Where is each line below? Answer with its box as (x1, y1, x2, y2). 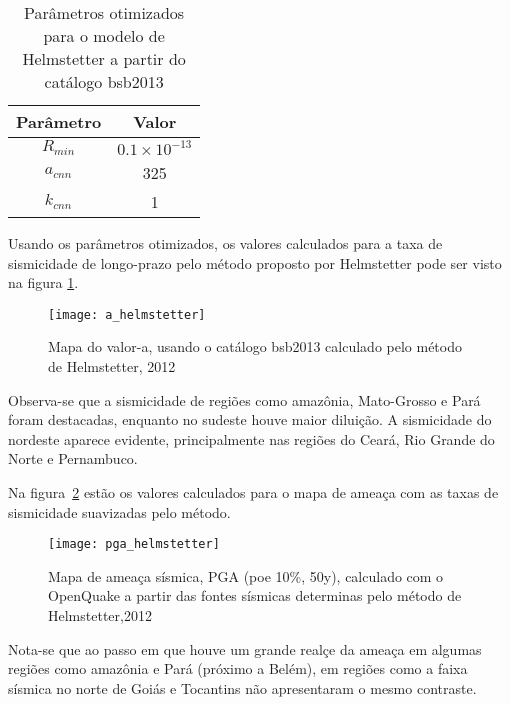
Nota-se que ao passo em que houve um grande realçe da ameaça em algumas (8, 638, 482, 659)
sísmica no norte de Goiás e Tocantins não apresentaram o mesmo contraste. (8, 677, 477, 698)
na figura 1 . (8, 272, 79, 293)
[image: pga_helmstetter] (48, 537, 220, 552)
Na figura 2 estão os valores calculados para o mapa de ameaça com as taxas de (8, 482, 499, 502)
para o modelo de (43, 24, 165, 47)
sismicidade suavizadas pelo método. (8, 501, 231, 522)
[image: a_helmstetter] (48, 307, 206, 322)
